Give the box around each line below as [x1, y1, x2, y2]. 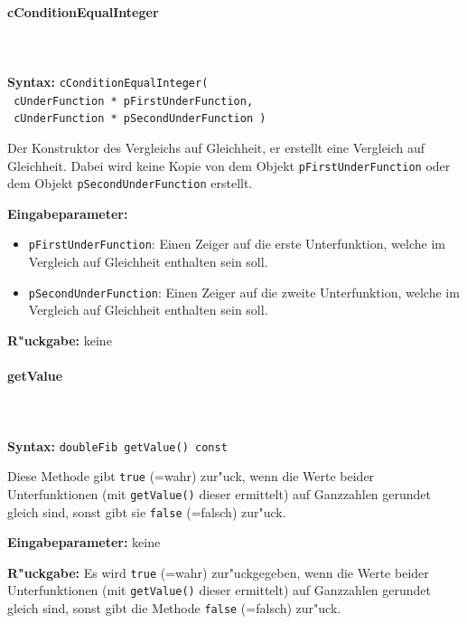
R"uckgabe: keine [7, 330, 112, 349]
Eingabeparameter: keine [7, 533, 161, 552]
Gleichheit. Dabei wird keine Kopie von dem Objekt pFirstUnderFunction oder [7, 156, 451, 175]
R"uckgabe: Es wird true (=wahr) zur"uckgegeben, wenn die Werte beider [7, 563, 429, 581]
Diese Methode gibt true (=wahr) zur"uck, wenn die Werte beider [7, 467, 375, 486]
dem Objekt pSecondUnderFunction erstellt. [7, 174, 253, 193]
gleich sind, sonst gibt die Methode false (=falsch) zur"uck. [7, 599, 341, 618]
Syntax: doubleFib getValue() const [7, 436, 228, 455]
